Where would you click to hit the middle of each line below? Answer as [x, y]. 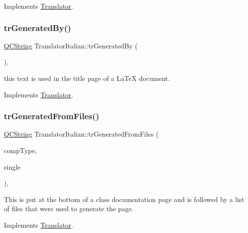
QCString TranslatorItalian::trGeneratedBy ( [71, 45]
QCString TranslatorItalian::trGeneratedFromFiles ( [81, 134]
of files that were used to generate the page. [69, 209]
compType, [21, 150]
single [12, 166]
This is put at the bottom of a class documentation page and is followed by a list [124, 199]
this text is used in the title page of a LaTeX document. [87, 78]
